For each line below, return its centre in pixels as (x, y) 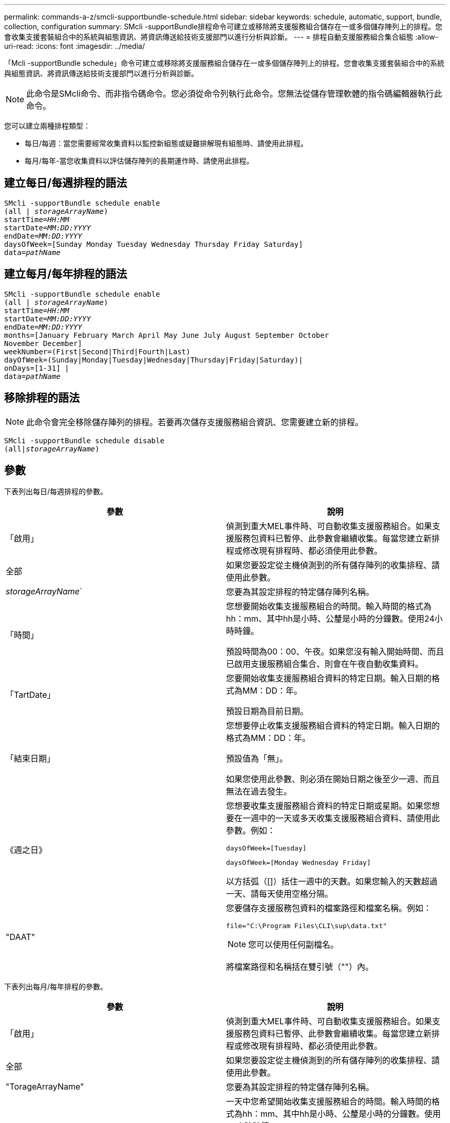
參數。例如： (251, 831)
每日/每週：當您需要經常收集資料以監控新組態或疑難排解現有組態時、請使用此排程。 (166, 143)
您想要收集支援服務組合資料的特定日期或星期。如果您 (329, 806)
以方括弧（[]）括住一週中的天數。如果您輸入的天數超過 (332, 882)
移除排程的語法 (42, 398)
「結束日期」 (31, 759)
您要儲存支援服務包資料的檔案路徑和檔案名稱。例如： (329, 908)
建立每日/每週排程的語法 (66, 183)
